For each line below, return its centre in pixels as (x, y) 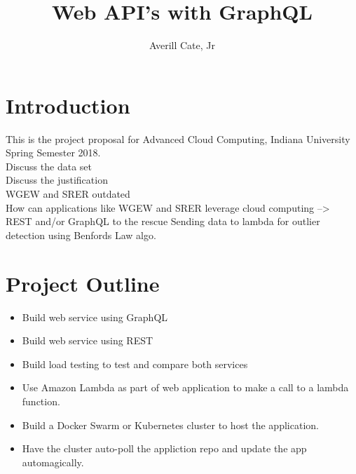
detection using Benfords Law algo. (81, 235)
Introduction (68, 105)
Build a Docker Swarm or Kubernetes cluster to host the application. (170, 425)
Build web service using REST (88, 340)
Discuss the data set (49, 166)
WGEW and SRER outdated (68, 194)
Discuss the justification (57, 180)
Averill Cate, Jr (182, 45)
